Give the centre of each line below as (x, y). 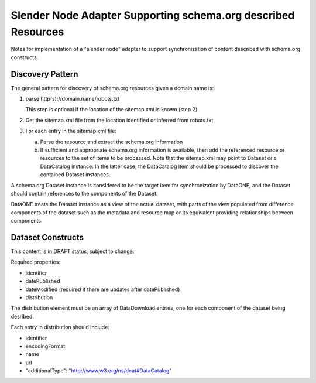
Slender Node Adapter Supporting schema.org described (153, 15)
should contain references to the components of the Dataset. (84, 193)
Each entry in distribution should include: (60, 327)
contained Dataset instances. (75, 175)
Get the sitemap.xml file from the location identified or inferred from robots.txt (119, 120)
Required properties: (36, 262)
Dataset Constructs (47, 237)
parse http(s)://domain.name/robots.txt (73, 99)
